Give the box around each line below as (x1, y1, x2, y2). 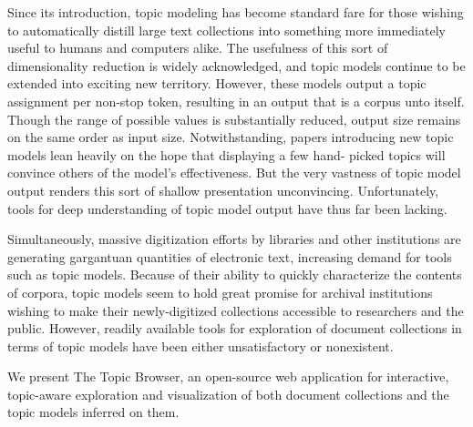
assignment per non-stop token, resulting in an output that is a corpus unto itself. (7, 91, 465, 110)
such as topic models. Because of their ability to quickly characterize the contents (7, 265, 462, 284)
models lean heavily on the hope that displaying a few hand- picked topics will (7, 145, 446, 164)
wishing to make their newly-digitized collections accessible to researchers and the (7, 300, 464, 320)
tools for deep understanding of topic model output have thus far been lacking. (7, 198, 447, 218)
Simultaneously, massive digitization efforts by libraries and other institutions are (7, 229, 461, 249)
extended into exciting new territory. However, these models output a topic (7, 74, 427, 93)
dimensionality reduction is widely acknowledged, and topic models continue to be (7, 56, 466, 75)
